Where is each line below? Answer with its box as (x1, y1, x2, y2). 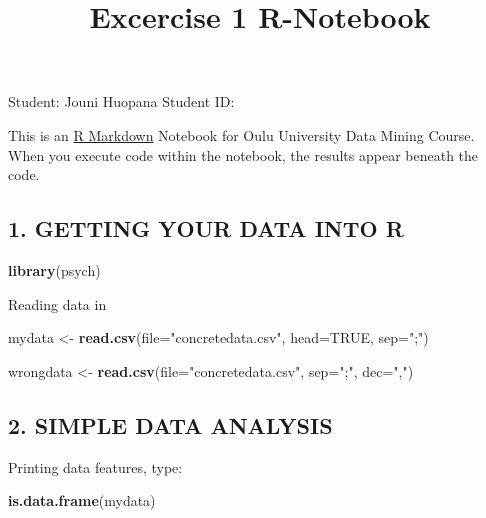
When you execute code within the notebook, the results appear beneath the (8, 144, 479, 165)
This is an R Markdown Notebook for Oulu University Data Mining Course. (8, 124, 475, 145)
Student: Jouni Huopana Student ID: (8, 91, 235, 112)
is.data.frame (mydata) (8, 490, 156, 511)
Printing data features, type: (8, 456, 183, 477)
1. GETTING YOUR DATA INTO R (8, 213, 404, 244)
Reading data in (8, 293, 107, 314)
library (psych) (8, 259, 101, 280)
